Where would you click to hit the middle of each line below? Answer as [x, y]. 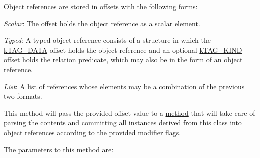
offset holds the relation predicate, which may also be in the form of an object [123, 60]
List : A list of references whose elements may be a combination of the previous [124, 86]
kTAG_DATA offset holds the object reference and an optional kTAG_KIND [123, 50]
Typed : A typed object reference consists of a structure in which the [107, 40]
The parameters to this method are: [59, 149]
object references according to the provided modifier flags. [93, 132]
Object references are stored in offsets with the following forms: [101, 6]
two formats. [23, 96]
